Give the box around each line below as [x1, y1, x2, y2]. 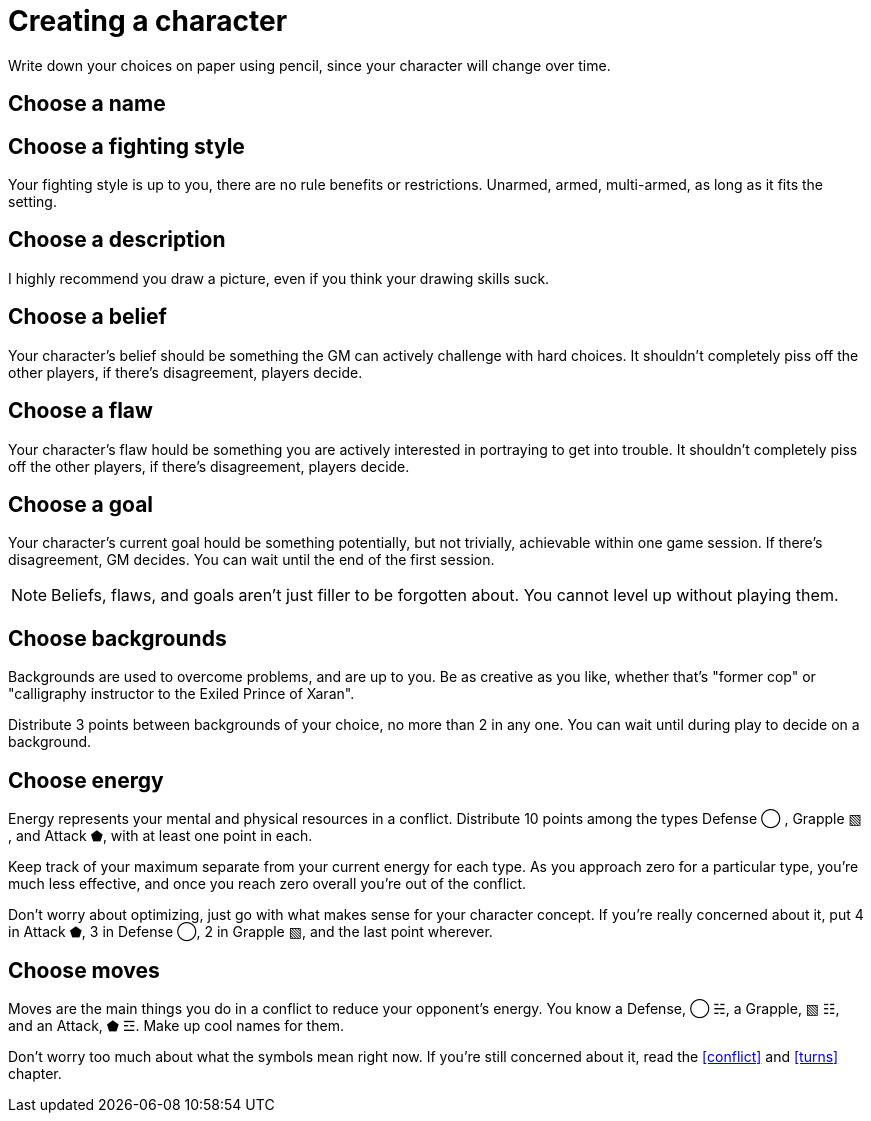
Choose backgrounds [8, 625, 227, 651]
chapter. [8, 1064, 62, 1082]
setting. [8, 193, 57, 211]
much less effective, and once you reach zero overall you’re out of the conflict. [8, 875, 527, 893]
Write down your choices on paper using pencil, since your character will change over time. [8, 56, 611, 74]
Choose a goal [8, 491, 154, 517]
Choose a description [8, 227, 226, 253]
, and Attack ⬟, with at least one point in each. [8, 827, 313, 845]
